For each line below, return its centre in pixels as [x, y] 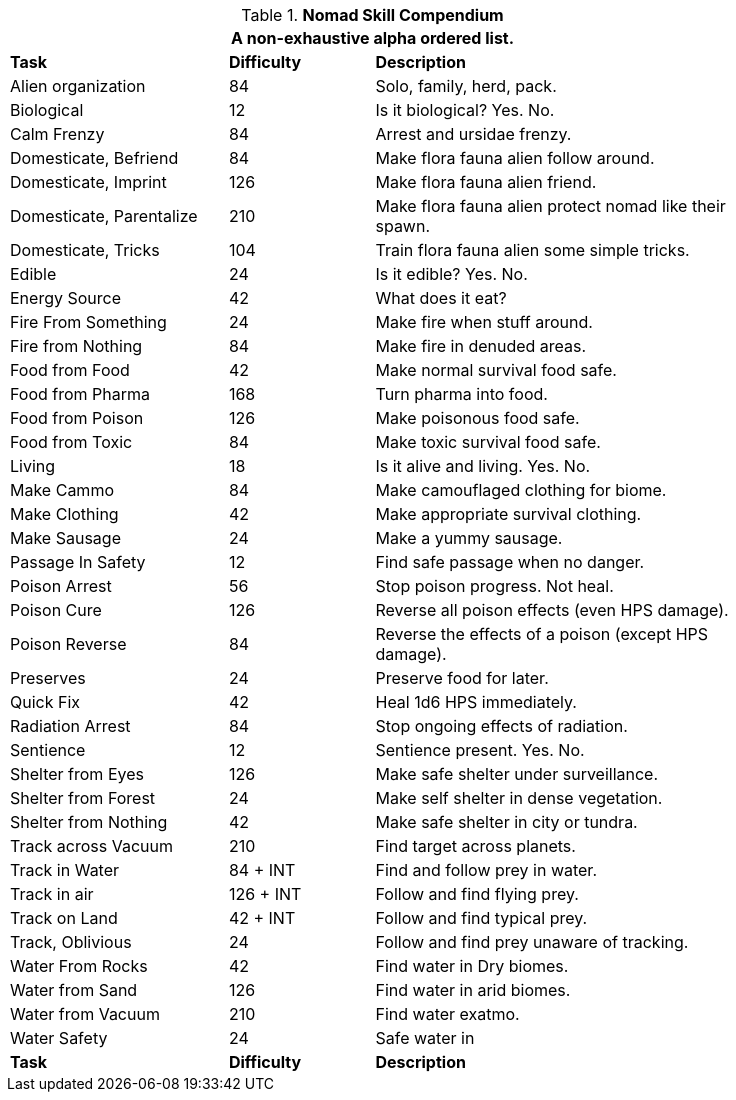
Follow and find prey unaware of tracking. [532, 942]
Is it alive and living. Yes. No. [483, 466]
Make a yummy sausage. [469, 538]
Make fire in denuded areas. [481, 346]
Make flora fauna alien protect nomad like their [550, 206]
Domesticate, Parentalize [104, 216]
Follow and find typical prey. [481, 918]
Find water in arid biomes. [473, 990]
